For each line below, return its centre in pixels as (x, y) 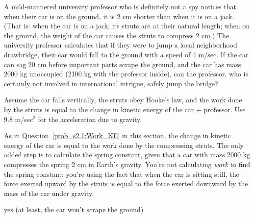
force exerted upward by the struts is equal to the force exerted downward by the (126, 183)
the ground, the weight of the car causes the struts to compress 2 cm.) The (117, 35)
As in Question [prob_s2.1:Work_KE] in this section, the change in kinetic (117, 135)
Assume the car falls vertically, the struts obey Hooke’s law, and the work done (123, 100)
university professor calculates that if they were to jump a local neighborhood (121, 45)
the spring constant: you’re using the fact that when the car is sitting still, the (122, 174)
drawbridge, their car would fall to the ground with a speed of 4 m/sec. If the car (126, 54)
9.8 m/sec (19, 119)
